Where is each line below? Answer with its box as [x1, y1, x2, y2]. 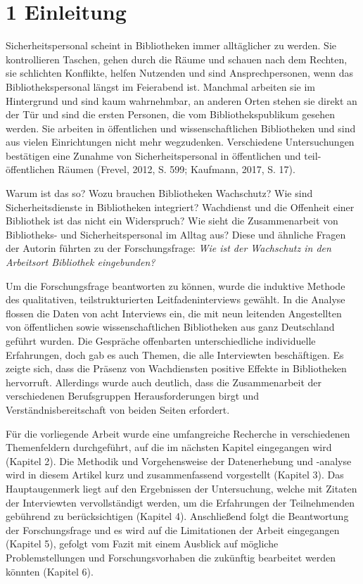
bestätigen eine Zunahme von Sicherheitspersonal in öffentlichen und [6, 148, 301, 163]
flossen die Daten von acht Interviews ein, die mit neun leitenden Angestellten [6, 305, 342, 320]
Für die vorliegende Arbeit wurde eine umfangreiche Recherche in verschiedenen [6, 426, 350, 440]
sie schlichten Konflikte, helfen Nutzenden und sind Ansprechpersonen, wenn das [6, 65, 354, 80]
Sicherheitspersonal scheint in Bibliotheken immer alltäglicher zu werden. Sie [6, 38, 337, 53]
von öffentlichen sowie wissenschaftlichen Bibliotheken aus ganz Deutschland [6, 319, 335, 334]
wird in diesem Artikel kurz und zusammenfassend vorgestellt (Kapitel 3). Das [6, 467, 344, 482]
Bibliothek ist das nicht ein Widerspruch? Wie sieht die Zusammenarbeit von [6, 213, 338, 228]
